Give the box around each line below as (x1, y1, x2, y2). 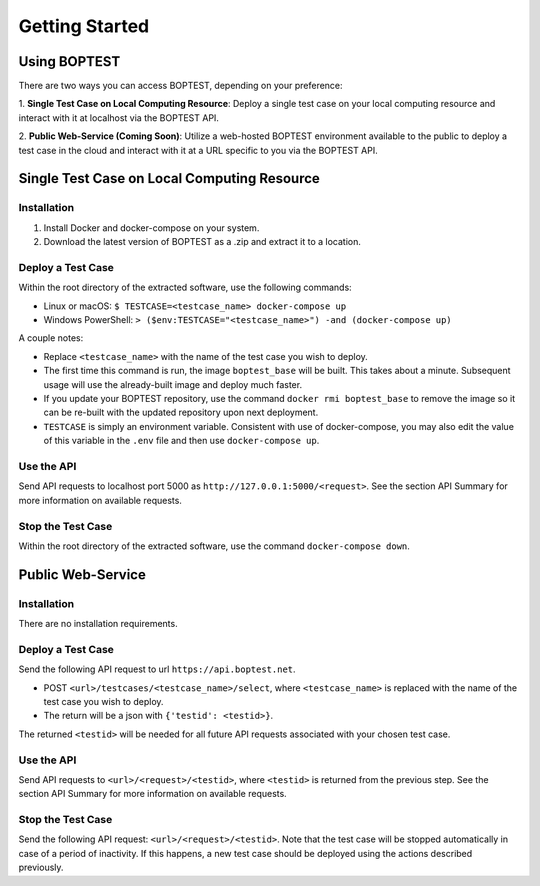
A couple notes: (18, 332, 84, 344)
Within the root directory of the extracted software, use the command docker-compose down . (18, 540, 410, 552)
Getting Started (18, 15, 150, 37)
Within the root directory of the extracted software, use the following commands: (18, 281, 352, 294)
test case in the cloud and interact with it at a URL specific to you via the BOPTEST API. (18, 144, 379, 156)
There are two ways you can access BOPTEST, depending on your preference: (18, 80, 344, 92)
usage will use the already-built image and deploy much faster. (43, 378, 303, 390)
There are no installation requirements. (18, 618, 179, 630)
